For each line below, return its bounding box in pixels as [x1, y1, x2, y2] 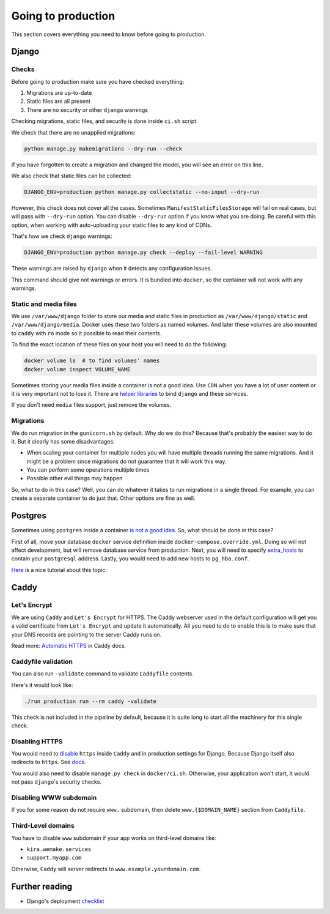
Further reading [11, 881, 73, 891]
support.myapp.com [26, 854, 82, 861]
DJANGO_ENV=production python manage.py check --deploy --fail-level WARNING [24, 249, 263, 256]
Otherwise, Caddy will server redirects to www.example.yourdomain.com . [11, 865, 201, 872]
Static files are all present [26, 98, 91, 105]
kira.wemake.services [26, 845, 92, 853]
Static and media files [11, 300, 78, 308]
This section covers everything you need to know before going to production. [11, 31, 206, 38]
